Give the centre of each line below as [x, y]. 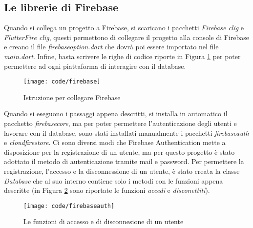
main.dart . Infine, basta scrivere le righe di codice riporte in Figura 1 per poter [122, 56]
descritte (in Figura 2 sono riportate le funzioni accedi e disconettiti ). [107, 190]
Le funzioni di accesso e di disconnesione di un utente [104, 221]
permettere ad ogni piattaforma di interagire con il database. [95, 66]
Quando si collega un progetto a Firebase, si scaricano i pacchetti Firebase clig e [124, 28]
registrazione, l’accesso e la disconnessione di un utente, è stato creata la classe [122, 171]
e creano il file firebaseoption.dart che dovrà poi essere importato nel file [111, 47]
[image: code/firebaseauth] [69, 206]
